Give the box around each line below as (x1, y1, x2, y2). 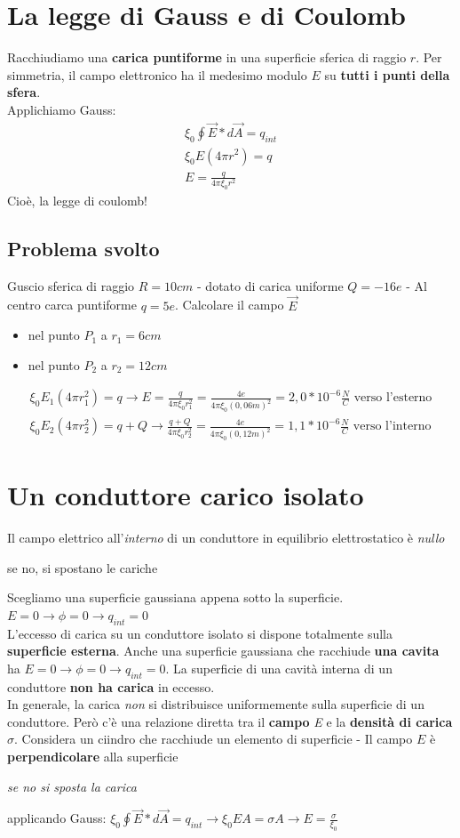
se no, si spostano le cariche (7, 558, 158, 576)
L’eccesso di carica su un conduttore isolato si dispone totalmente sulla (7, 624, 393, 642)
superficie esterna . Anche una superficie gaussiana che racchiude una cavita (7, 641, 440, 660)
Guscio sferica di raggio (7, 276, 135, 294)
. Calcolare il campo (175, 295, 284, 314)
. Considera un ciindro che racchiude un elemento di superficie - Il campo (14, 729, 413, 748)
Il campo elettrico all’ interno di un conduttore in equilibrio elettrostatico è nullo (7, 528, 445, 547)
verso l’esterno (353, 391, 432, 405)
